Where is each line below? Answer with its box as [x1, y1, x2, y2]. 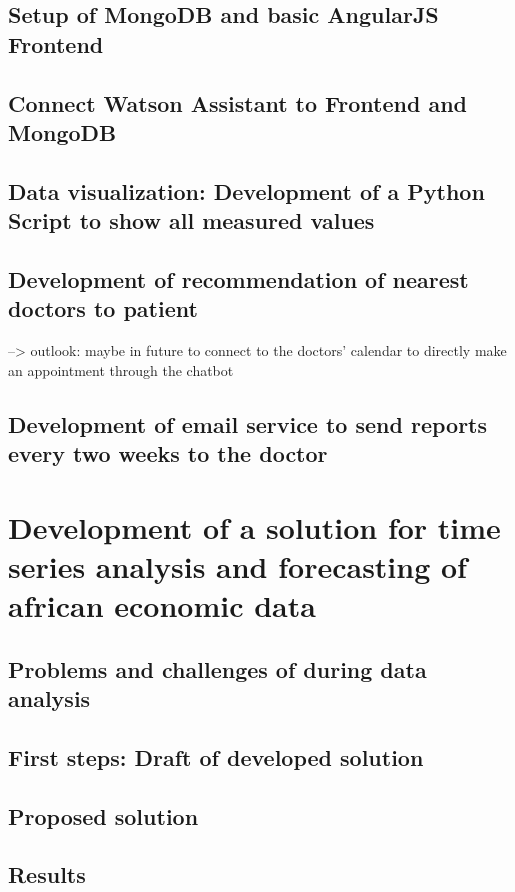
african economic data [8, 585, 316, 626]
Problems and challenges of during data [8, 653, 427, 684]
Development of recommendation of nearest [8, 263, 469, 294]
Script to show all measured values [8, 205, 375, 236]
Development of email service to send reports [8, 408, 488, 439]
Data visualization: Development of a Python [8, 175, 485, 206]
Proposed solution [8, 800, 199, 831]
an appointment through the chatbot [8, 359, 234, 380]
